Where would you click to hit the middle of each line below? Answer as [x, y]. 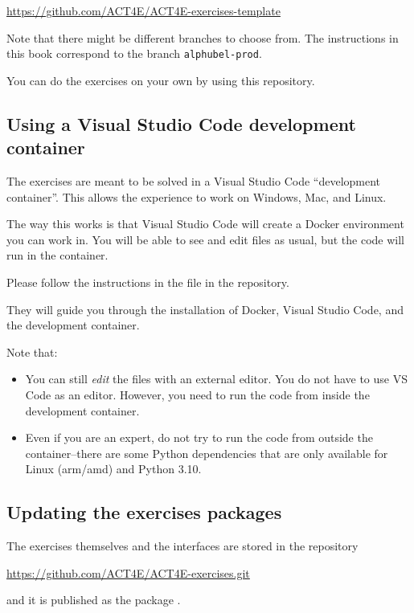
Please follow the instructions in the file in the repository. [148, 282]
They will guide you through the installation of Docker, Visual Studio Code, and [205, 309]
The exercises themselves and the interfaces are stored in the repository [182, 546]
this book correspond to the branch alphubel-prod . [134, 53]
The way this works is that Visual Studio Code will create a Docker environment [205, 224]
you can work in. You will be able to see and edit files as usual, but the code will [205, 239]
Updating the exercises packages [144, 512]
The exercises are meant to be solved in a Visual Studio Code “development [194, 181]
